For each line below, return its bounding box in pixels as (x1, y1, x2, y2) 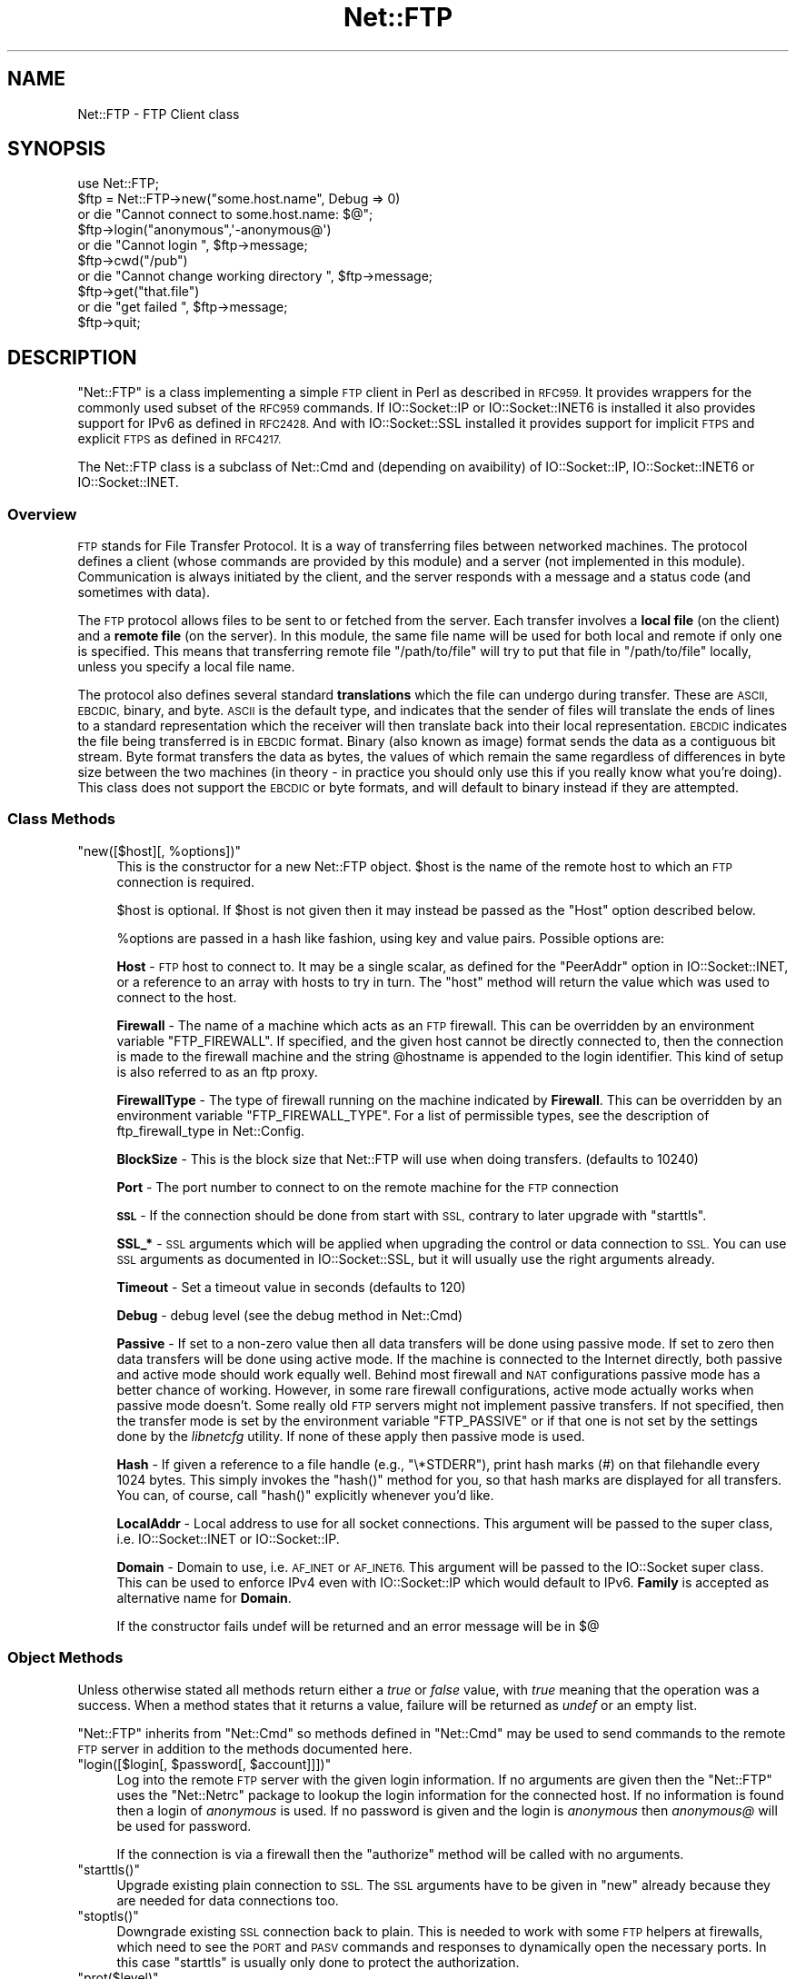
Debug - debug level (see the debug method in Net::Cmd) (116, 1307, 463, 1323)
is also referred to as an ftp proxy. (116, 1063, 318, 1079)
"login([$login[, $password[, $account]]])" (77, 1755, 332, 1772)
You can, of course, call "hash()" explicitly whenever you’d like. (116, 1487, 494, 1503)
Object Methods (7, 1648, 124, 1667)
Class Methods (7, 810, 115, 829)
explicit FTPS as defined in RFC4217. (77, 431, 282, 447)
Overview (7, 504, 77, 523)
